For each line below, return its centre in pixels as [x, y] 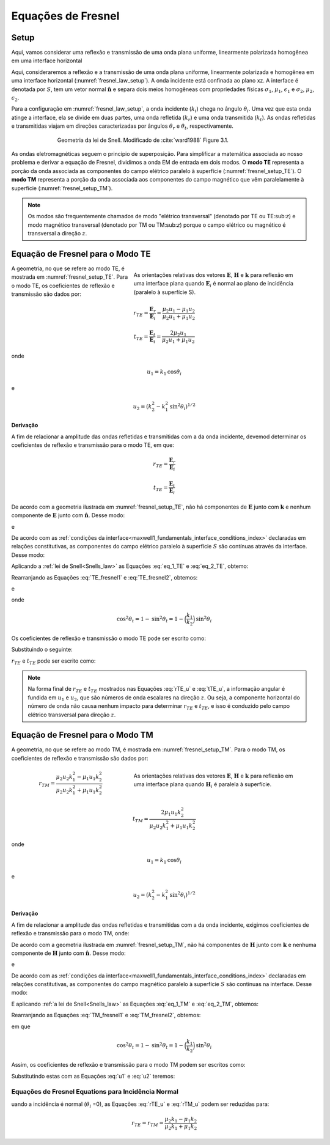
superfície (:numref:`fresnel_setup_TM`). [62, 188]
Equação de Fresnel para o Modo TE [81, 254]
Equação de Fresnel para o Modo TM [82, 735]
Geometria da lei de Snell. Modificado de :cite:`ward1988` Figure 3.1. [143, 140]
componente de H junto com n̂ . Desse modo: [68, 953]
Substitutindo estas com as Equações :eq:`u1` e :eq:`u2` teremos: [93, 1076]
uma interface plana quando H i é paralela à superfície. [203, 785]
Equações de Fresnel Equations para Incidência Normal [95, 1092]
